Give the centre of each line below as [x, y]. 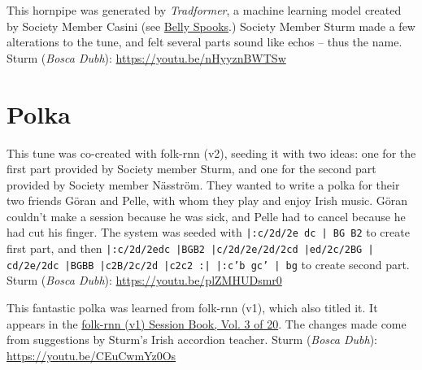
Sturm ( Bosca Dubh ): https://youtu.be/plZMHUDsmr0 [144, 280]
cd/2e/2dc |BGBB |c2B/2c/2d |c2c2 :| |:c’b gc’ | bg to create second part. [208, 264]
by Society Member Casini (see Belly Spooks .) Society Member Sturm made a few [211, 26]
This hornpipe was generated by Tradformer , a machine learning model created [204, 10]
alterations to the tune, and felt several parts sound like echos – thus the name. [204, 42]
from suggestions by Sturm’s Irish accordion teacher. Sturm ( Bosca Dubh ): [192, 340]
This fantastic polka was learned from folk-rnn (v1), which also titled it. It [192, 308]
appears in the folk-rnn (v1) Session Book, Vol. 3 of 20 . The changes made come [207, 323]
